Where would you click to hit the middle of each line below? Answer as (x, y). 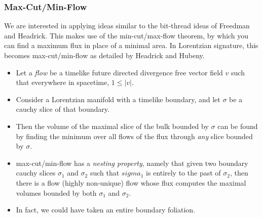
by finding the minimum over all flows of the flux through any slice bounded (134, 136)
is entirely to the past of (183, 173)
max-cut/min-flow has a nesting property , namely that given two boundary (132, 163)
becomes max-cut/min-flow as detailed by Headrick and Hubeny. (104, 55)
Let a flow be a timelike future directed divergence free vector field (119, 72)
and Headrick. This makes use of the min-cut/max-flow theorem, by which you (126, 35)
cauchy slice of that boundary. (63, 109)
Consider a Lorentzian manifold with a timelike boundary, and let (118, 99)
